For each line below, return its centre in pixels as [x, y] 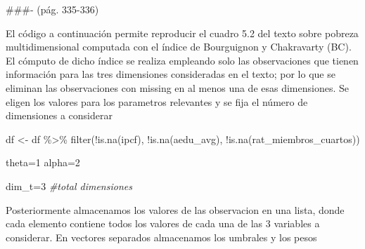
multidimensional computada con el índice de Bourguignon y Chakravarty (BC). [179, 47]
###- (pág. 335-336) [52, 9]
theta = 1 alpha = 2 [43, 162]
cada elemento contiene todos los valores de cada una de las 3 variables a [163, 223]
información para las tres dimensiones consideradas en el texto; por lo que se [171, 74]
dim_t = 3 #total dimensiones [69, 186]
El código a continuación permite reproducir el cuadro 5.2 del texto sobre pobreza [182, 33]
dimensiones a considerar [59, 115]
